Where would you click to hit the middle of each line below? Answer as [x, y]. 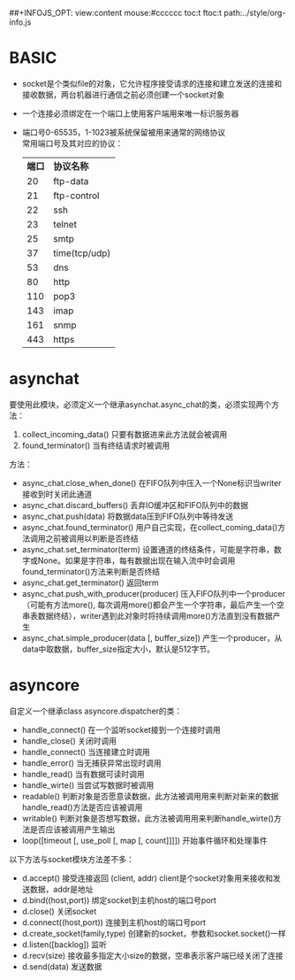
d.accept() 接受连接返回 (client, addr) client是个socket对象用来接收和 [147, 878]
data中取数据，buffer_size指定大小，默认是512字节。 [118, 649]
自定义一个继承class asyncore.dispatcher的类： [96, 711]
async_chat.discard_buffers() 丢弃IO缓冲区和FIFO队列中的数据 [135, 505]
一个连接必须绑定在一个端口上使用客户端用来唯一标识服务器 [130, 113]
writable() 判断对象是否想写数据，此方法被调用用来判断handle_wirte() [147, 818]
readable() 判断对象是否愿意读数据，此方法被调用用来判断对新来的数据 [150, 796]
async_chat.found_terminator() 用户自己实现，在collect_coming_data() [150, 527]
